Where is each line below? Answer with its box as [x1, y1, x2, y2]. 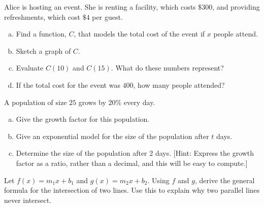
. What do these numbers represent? [111, 62, 224, 73]
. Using [147, 175, 170, 185]
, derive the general [194, 175, 255, 185]
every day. [123, 96, 155, 107]
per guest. [92, 11, 123, 22]
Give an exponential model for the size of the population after [16, 130, 209, 141]
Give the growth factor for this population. [16, 114, 150, 124]
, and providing [212, 2, 260, 12]
